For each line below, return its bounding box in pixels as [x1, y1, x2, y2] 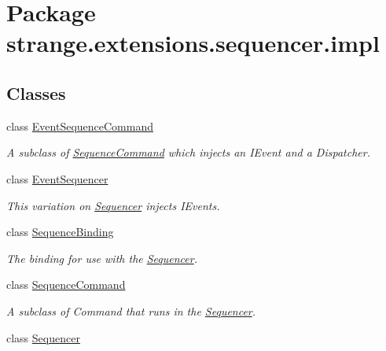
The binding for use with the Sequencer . [6, 249, 197, 266]
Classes [6, 80, 66, 105]
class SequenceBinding [6, 224, 114, 240]
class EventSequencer [6, 170, 108, 187]
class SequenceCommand [6, 276, 126, 293]
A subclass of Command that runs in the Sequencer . [6, 302, 256, 319]
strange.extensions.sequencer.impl [6, 27, 380, 59]
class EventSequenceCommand [6, 117, 154, 134]
